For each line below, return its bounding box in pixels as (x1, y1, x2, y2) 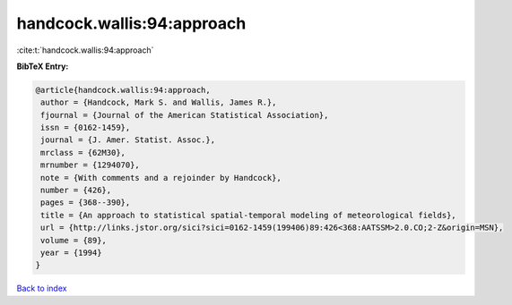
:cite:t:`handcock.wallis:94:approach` (16, 45, 154, 55)
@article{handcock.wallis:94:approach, (35, 85, 211, 95)
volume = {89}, (40, 235, 108, 245)
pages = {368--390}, (40, 198, 131, 208)
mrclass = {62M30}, (40, 148, 126, 157)
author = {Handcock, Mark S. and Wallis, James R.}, (40, 97, 277, 107)
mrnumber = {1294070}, (40, 160, 141, 170)
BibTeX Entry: (16, 61, 69, 72)
